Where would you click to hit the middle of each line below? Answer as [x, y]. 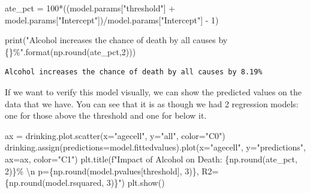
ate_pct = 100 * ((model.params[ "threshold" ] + [90, 8]
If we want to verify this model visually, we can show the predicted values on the [154, 91]
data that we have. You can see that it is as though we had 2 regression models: [152, 103]
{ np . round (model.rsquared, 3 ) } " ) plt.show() [85, 183]
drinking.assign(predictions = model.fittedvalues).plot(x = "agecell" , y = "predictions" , [155, 147]
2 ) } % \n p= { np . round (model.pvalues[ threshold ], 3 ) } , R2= [112, 171]
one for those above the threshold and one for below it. [106, 115]
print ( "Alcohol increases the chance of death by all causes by [116, 40]
